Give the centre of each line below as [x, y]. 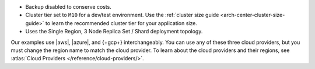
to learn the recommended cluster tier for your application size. [121, 23]
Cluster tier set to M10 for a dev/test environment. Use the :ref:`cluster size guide [122, 15]
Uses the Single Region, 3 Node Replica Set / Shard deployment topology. [114, 32]
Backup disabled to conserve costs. [69, 7]
